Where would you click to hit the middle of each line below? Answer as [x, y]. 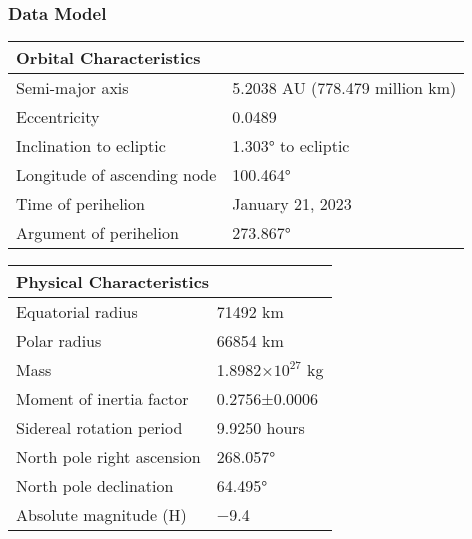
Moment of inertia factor [102, 399]
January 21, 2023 [292, 204]
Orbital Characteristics [108, 58]
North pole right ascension [108, 457]
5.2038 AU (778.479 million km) [344, 88]
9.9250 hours [260, 428]
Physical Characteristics [113, 282]
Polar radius [59, 341]
